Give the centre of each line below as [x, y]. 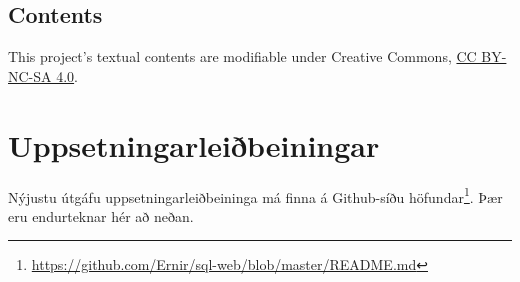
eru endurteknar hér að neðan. [101, 215]
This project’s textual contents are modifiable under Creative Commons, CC [242, 56]
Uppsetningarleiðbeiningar [194, 144]
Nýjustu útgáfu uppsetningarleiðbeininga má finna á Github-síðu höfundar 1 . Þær [255, 195]
